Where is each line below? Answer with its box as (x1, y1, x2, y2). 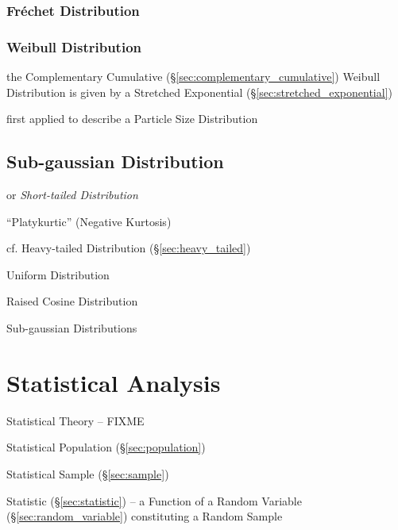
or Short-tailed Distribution (6, 186, 138, 203)
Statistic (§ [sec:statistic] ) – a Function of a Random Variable (6, 492, 302, 509)
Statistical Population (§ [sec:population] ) (6, 439, 206, 455)
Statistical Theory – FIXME (6, 412, 145, 428)
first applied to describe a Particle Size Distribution (6, 110, 258, 127)
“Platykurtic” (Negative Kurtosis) (6, 213, 172, 229)
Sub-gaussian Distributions (6, 320, 137, 336)
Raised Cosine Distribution (6, 293, 138, 309)
